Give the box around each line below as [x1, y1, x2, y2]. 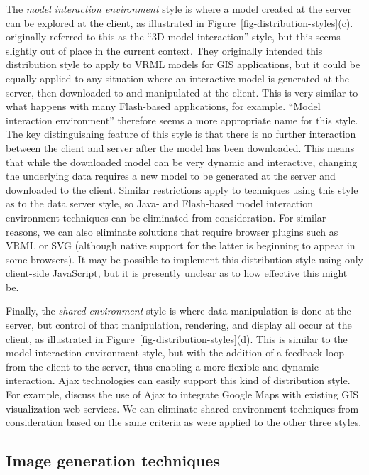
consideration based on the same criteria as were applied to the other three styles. [6, 415, 362, 430]
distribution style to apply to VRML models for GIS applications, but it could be [6, 57, 360, 72]
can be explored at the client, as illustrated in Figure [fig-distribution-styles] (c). [6, 15, 353, 30]
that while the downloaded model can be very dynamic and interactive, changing [6, 154, 358, 169]
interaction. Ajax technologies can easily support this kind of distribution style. [6, 373, 351, 388]
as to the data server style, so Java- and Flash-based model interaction [6, 196, 313, 211]
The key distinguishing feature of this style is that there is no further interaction [6, 126, 356, 141]
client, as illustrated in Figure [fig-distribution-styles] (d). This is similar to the [6, 331, 348, 346]
